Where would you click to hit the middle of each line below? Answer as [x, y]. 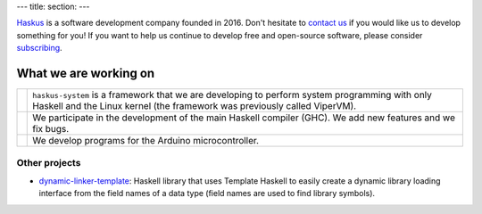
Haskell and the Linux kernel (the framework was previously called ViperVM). [195, 106]
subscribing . [39, 48]
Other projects [49, 163]
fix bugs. [51, 129]
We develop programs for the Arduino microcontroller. [145, 141]
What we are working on [86, 73]
